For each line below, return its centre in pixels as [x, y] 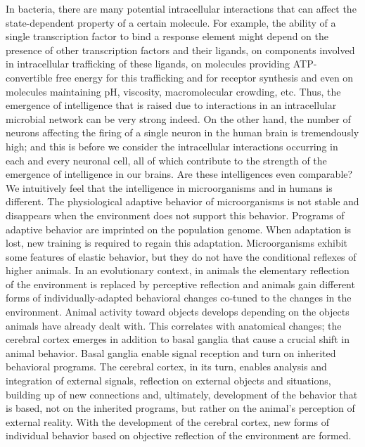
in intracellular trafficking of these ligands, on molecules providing [148, 64]
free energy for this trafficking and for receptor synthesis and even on [205, 77]
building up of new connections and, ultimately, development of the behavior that [182, 394]
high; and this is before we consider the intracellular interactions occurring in [172, 146]
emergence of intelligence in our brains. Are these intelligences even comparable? [179, 174]
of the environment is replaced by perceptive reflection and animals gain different [180, 284]
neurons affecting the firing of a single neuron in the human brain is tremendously [182, 132]
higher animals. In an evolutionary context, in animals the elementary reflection [178, 270]
